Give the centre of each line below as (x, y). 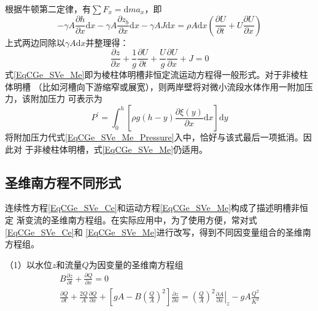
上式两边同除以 (35, 42)
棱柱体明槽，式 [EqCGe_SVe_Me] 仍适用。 (125, 149)
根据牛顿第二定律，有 (48, 9)
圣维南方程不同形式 (63, 182)
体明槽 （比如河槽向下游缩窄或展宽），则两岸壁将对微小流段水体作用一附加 (155, 86)
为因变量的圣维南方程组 (136, 264)
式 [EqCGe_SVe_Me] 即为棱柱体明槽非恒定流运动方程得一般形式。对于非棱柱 (157, 75)
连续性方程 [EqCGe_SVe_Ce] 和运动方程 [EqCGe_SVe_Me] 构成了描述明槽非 (153, 208)
